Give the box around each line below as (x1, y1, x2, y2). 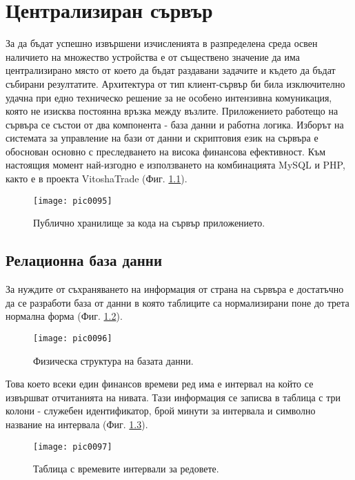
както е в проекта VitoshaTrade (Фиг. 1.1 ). (6, 171, 187, 186)
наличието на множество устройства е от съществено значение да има (6, 49, 300, 64)
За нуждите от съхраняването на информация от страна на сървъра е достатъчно (6, 282, 344, 296)
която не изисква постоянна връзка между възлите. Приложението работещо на (6, 104, 338, 118)
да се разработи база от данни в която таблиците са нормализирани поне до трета (6, 295, 349, 309)
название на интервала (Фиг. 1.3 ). (6, 416, 148, 431)
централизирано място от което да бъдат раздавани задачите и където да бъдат (6, 63, 336, 77)
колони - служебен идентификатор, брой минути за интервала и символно (6, 403, 316, 418)
